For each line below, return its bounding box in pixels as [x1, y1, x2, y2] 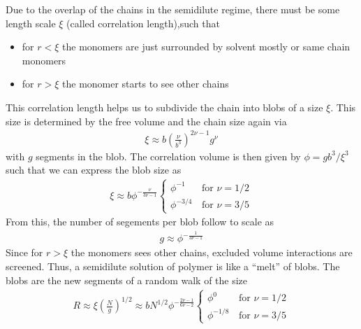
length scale [6, 15, 56, 30]
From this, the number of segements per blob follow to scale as [6, 214, 274, 229]
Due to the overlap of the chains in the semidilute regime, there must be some [6, 2, 340, 16]
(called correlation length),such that [66, 15, 220, 30]
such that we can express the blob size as [6, 162, 182, 177]
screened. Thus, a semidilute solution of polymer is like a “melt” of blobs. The [6, 259, 340, 274]
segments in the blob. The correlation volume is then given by [36, 148, 301, 163]
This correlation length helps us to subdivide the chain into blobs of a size [6, 99, 323, 114]
